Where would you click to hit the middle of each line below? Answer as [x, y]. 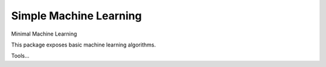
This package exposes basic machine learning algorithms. [84, 45]
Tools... [20, 56]
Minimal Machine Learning [44, 34]
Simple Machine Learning [76, 16]
